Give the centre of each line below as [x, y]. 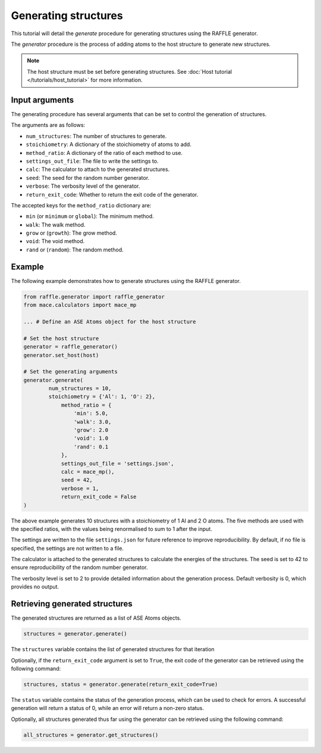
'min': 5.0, [91, 413]
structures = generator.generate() [75, 634]
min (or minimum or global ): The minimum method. [90, 216]
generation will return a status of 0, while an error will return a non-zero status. [108, 708]
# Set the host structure [61, 338]
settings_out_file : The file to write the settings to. [92, 161]
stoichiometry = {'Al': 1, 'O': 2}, [102, 397]
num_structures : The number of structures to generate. [96, 136]
